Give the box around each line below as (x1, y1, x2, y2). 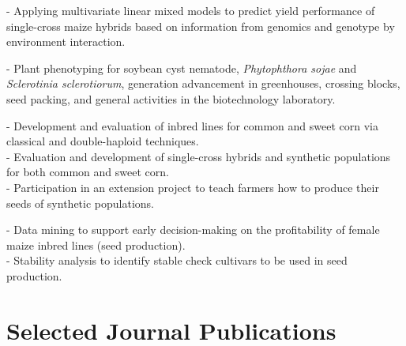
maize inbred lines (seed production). (6, 236, 186, 253)
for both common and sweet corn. (6, 164, 169, 180)
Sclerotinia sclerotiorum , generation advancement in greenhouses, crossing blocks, (6, 75, 400, 92)
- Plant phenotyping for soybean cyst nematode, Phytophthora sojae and (6, 59, 357, 76)
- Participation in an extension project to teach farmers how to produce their (6, 179, 379, 195)
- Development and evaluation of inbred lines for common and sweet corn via (6, 117, 379, 134)
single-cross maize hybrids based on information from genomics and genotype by (6, 17, 395, 34)
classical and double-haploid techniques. (6, 133, 199, 149)
